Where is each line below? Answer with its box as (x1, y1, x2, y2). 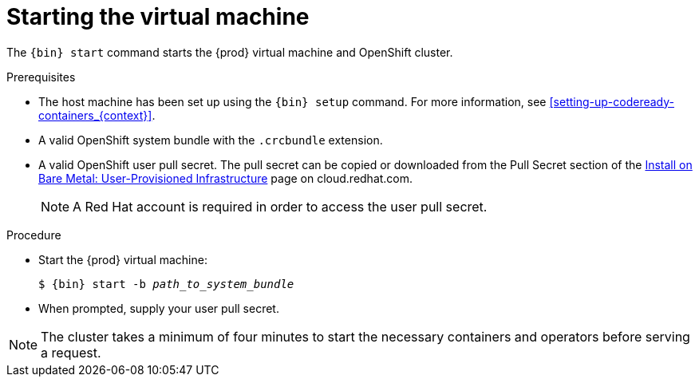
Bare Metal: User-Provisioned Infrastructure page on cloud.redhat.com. (38, 171, 413, 185)
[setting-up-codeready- (549, 94, 674, 109)
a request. (41, 344, 101, 361)
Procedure (6, 227, 61, 242)
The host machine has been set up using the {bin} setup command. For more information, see (38, 94, 547, 109)
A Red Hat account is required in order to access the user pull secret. (73, 198, 488, 215)
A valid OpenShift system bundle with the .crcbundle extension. (38, 132, 383, 147)
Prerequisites (6, 69, 76, 84)
